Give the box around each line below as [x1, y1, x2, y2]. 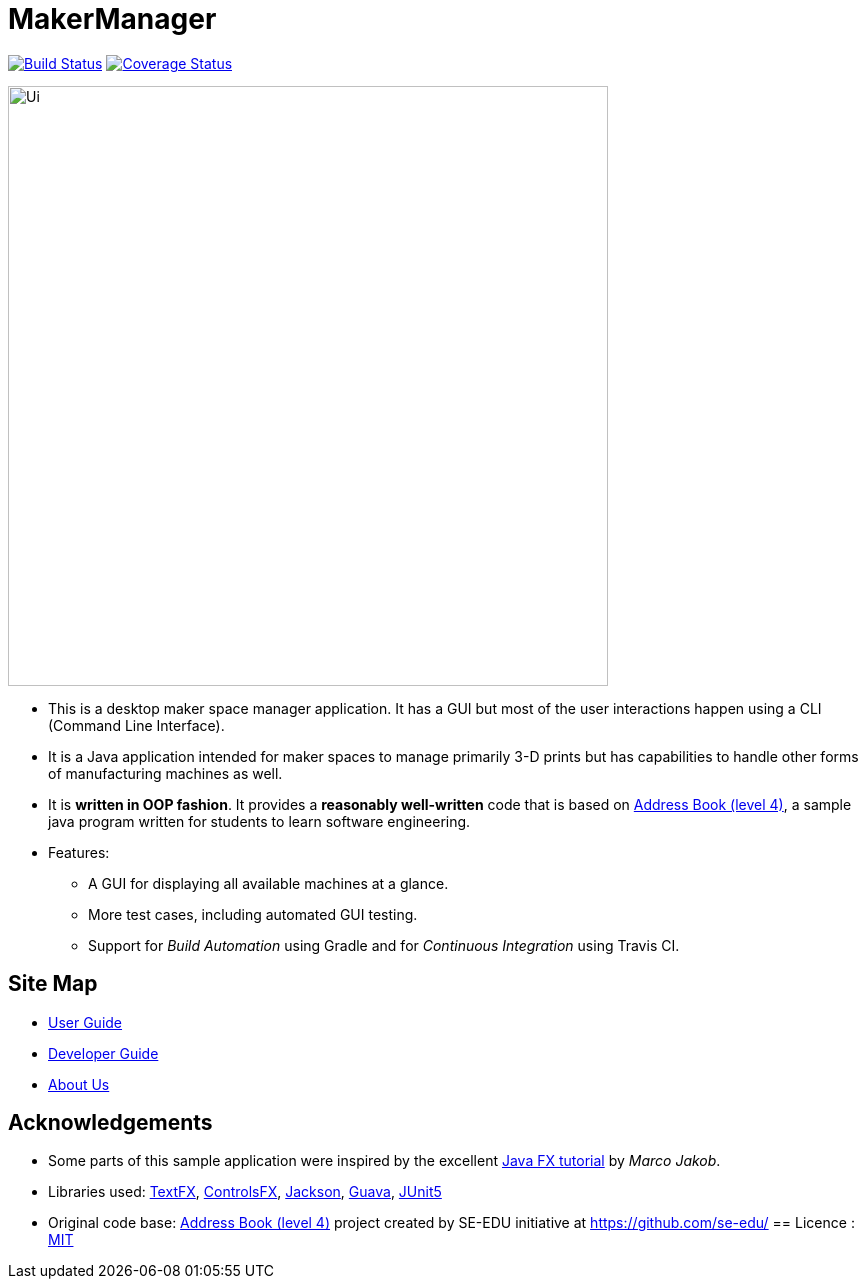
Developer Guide [48, 1044, 159, 1062]
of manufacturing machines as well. [48, 764, 283, 782]
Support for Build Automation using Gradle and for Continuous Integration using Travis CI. [88, 936, 680, 954]
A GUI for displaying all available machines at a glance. [88, 874, 449, 892]
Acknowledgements [8, 1110, 213, 1136]
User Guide [48, 1013, 123, 1031]
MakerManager [8, 2, 217, 36]
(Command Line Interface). [48, 716, 225, 734]
